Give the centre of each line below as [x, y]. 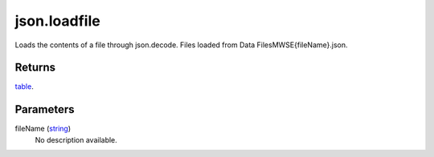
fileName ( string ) [43, 129]
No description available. [76, 139]
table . [24, 87]
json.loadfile [57, 21]
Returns [35, 68]
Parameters [45, 109]
